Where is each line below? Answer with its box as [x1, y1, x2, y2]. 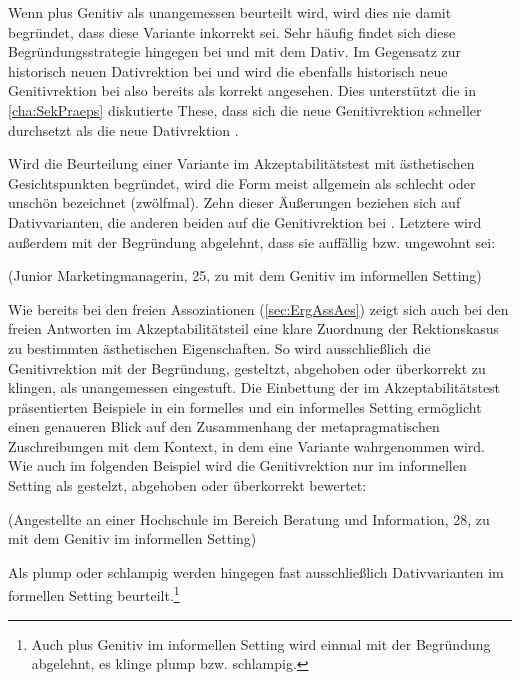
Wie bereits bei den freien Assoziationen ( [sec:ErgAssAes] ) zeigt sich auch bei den [8, 298, 509, 319]
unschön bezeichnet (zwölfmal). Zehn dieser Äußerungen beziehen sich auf [8, 192, 461, 213]
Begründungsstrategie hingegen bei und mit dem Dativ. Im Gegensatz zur [8, 41, 462, 62]
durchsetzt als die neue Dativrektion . [8, 119, 239, 140]
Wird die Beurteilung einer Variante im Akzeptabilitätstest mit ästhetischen [8, 153, 475, 174]
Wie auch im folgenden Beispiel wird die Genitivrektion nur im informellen [8, 455, 467, 476]
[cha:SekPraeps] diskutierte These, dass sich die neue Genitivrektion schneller [8, 99, 482, 120]
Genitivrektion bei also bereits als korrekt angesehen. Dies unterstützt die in [8, 80, 477, 101]
